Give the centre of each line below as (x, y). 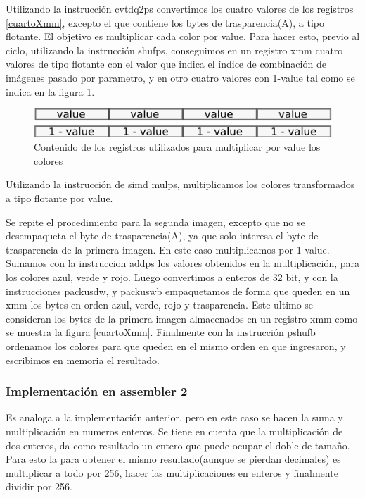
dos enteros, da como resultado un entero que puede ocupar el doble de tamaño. (178, 445)
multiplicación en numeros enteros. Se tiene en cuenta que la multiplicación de (174, 431)
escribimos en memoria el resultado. (83, 360)
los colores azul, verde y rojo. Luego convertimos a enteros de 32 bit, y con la (172, 276)
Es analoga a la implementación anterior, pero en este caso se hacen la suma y (174, 417)
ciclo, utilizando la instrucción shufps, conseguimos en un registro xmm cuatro (174, 50)
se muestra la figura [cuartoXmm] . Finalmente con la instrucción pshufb (161, 332)
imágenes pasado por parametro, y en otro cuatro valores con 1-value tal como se (180, 77)
